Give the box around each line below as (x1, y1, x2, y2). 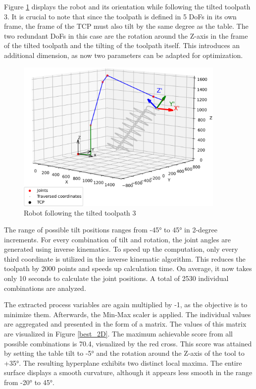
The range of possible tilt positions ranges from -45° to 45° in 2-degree (4, 224, 218, 234)
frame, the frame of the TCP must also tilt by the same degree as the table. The (4, 21, 249, 31)
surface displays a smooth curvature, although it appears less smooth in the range (4, 367, 253, 378)
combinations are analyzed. (4, 282, 86, 293)
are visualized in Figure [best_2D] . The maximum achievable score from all (4, 328, 233, 338)
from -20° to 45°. (4, 377, 54, 387)
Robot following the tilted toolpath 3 (24, 208, 136, 218)
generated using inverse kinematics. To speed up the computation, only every (4, 244, 238, 254)
